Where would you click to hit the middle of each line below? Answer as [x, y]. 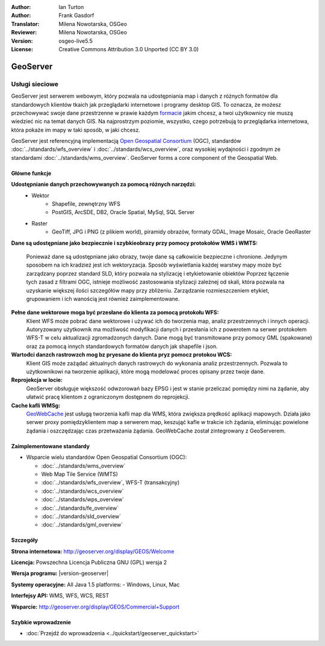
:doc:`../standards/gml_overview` [82, 525]
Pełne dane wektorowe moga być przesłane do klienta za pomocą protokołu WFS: [115, 312]
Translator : [25, 24]
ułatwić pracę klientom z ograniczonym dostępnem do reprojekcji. [108, 397]
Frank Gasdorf [76, 16]
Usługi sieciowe [35, 84]
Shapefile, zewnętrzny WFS [86, 204]
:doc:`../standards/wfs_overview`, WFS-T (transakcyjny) [110, 483]
